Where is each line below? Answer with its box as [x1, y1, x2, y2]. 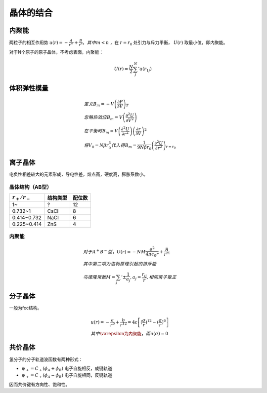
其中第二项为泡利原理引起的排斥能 [83, 261, 157, 267]
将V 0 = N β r [84, 142, 109, 149]
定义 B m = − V [84, 101, 115, 108]
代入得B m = [111, 142, 137, 149]
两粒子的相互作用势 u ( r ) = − [9, 39, 69, 45]
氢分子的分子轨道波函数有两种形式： [9, 356, 83, 362]
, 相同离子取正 [146, 274, 177, 280]
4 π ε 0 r [145, 251, 159, 258]
